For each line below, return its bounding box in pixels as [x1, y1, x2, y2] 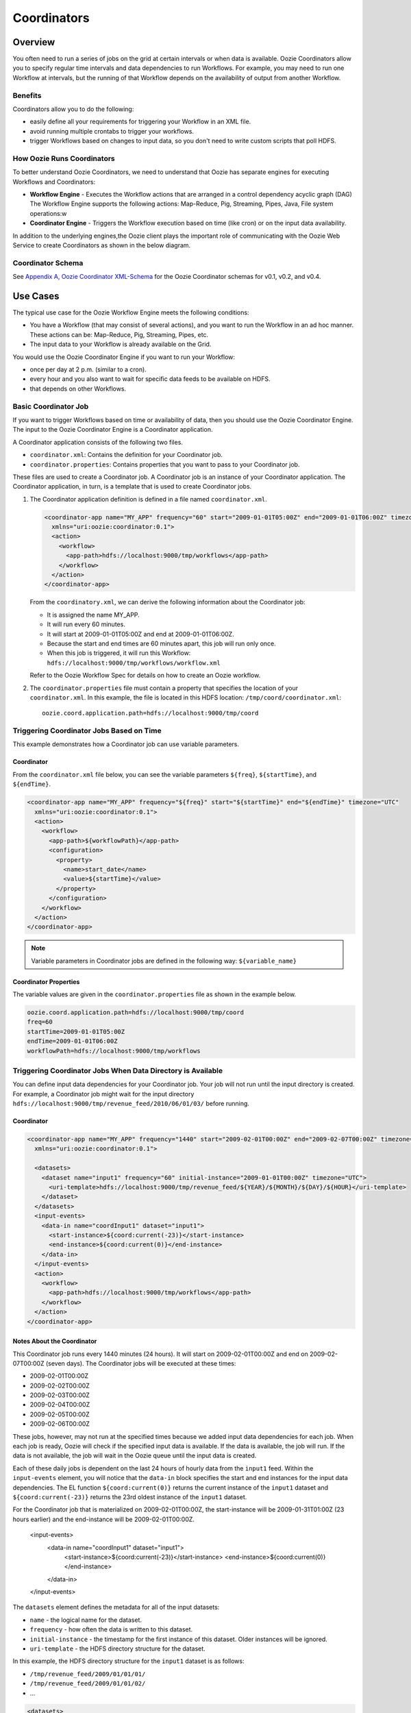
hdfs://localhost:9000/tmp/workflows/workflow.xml [47, 658, 221, 667]
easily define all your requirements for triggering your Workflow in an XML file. [29, 117, 251, 126]
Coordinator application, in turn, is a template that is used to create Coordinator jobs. [12, 482, 252, 491]
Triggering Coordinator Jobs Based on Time [12, 726, 162, 736]
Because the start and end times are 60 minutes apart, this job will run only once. [47, 639, 277, 648]
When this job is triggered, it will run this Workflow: [47, 649, 191, 657]
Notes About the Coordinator [12, 1337, 97, 1346]
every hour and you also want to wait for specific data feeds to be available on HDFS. [29, 375, 271, 383]
